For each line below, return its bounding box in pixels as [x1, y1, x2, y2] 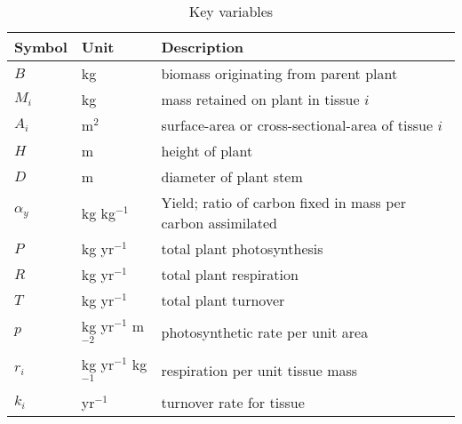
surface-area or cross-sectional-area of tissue [161, 115, 434, 135]
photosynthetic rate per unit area [161, 321, 369, 342]
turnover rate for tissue [161, 391, 305, 412]
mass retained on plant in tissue [161, 89, 360, 109]
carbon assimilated [161, 212, 277, 233]
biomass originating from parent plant [161, 63, 398, 84]
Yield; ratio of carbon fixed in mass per [161, 192, 406, 212]
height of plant [161, 140, 253, 161]
